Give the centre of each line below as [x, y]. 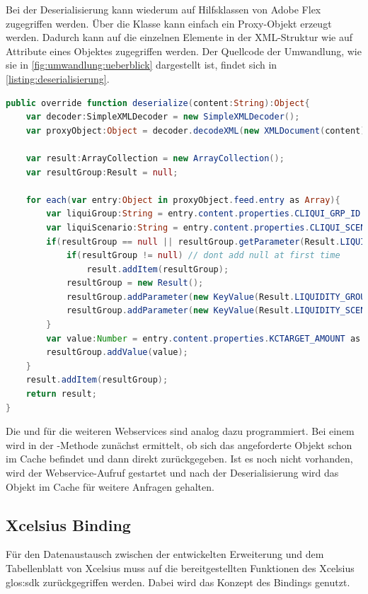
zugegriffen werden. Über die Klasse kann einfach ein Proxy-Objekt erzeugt [169, 23]
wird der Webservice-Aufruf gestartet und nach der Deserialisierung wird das [172, 472]
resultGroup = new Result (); [135, 283]
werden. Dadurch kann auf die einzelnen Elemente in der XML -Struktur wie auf [179, 37]
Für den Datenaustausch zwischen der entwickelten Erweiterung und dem [165, 554]
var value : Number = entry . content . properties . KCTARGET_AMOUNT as [203, 338]
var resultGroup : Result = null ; [102, 172]
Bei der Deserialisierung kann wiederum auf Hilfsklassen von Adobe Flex [163, 9]
